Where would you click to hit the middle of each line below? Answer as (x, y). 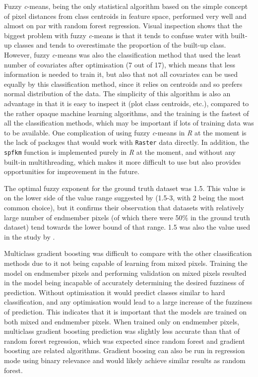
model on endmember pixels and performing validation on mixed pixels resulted (125, 273)
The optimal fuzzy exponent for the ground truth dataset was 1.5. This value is (125, 188)
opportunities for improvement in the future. (72, 171)
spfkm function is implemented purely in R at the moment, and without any (120, 152)
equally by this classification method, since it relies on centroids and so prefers (123, 84)
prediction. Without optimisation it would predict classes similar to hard (115, 292)
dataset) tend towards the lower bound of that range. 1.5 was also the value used (127, 227)
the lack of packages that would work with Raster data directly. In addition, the (127, 142)
